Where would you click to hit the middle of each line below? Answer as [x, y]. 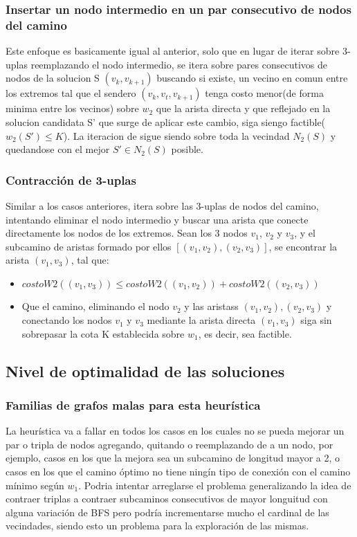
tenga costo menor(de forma [264, 93]
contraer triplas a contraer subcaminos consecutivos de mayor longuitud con [167, 499]
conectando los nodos [67, 320]
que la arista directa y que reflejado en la [243, 108]
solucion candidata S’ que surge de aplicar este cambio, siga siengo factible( [166, 121]
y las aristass [211, 306]
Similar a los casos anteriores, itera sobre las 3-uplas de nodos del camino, [162, 205]
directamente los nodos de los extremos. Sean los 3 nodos [127, 233]
